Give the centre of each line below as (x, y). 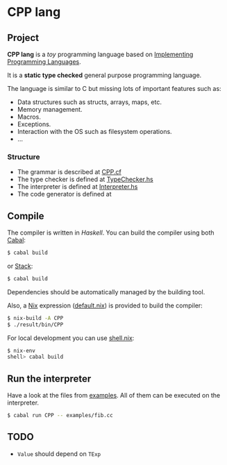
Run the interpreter (49, 379)
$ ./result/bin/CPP (35, 324)
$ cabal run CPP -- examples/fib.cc (60, 416)
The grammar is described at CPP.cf (69, 172)
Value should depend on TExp (59, 454)
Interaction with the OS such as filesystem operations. (94, 132)
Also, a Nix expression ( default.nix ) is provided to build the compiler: (105, 305)
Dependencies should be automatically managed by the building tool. (106, 291)
